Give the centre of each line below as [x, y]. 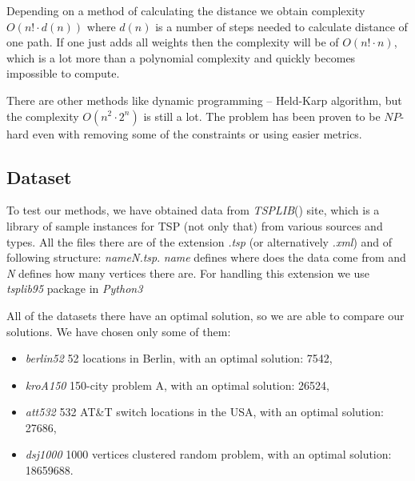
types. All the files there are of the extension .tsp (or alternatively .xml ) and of [200, 241]
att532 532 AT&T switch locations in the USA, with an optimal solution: [204, 412]
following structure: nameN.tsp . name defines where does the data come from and [206, 257]
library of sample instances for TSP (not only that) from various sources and [195, 225]
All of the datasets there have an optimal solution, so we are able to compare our [206, 315]
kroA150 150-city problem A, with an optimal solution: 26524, [177, 385]
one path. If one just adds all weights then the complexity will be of [173, 42]
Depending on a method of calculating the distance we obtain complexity [186, 10]
